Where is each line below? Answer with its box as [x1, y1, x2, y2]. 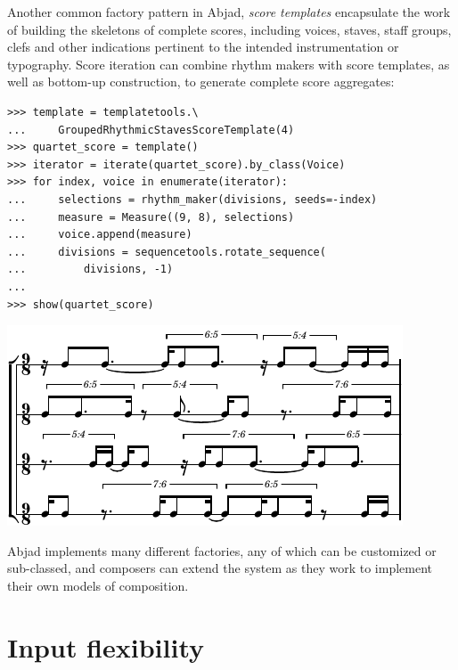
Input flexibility [7, 628, 205, 665]
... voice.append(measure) [7, 228, 192, 241]
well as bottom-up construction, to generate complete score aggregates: [7, 72, 395, 91]
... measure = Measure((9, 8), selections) [7, 210, 295, 224]
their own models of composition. [7, 576, 189, 594]
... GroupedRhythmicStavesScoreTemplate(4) [7, 123, 295, 136]
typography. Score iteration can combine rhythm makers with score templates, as [7, 54, 450, 73]
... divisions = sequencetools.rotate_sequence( [7, 245, 326, 258]
